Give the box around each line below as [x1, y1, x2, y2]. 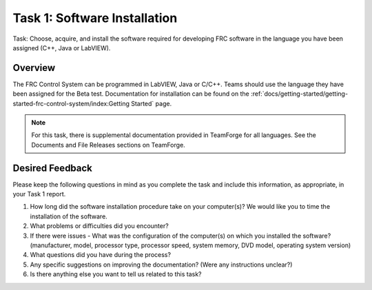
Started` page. [131, 99, 172, 107]
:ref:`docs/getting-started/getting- [250, 90, 348, 98]
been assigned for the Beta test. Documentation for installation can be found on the [12, 90, 249, 98]
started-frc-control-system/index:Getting [12, 99, 130, 107]
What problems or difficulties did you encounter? [30, 222, 169, 230]
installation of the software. [30, 212, 108, 220]
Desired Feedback [12, 162, 93, 174]
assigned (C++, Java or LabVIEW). [12, 43, 111, 52]
